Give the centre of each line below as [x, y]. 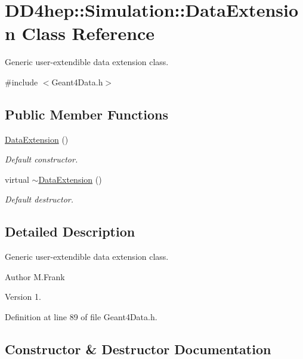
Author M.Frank [35, 276]
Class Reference [88, 33]
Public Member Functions [86, 114]
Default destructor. [39, 199]
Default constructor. [41, 159]
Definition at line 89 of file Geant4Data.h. [81, 317]
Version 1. [23, 297]
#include [21, 82]
